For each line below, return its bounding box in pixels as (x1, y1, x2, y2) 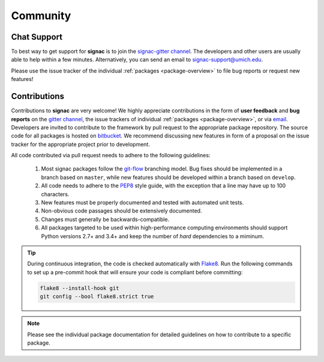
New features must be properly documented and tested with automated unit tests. (41, 199, 244, 207)
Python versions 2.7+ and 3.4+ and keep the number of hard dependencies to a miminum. (41, 232, 264, 240)
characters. (41, 190, 70, 198)
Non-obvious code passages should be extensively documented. (41, 207, 202, 214)
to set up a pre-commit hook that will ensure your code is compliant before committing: (27, 268, 243, 276)
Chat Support (11, 32, 63, 42)
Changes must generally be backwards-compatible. (41, 216, 170, 223)
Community (11, 9, 71, 22)
